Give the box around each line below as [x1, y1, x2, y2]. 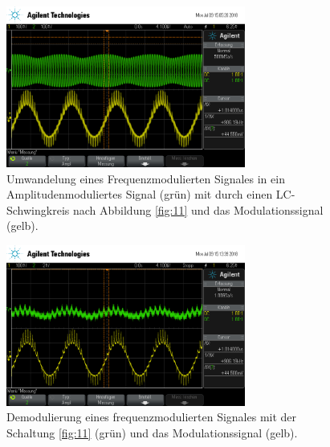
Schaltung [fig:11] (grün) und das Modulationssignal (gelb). [6, 424, 298, 441]
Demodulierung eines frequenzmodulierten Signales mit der [6, 408, 297, 425]
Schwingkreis [6, 201, 70, 218]
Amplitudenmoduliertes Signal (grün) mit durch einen [6, 186, 273, 203]
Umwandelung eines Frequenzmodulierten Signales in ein [6, 170, 285, 187]
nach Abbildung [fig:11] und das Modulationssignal [72, 201, 324, 218]
